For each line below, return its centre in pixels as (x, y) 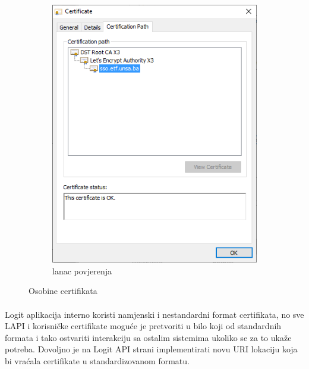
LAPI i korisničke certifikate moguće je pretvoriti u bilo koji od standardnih (143, 326)
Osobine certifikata (63, 291)
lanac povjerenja (82, 271)
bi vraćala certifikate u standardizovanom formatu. (97, 360)
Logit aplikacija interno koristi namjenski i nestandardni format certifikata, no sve (154, 314)
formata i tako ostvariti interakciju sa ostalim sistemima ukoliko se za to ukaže (148, 337)
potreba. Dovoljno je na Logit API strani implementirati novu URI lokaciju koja (151, 349)
